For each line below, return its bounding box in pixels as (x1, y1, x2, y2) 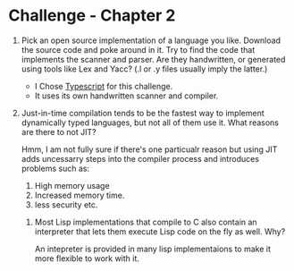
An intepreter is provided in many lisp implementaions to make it (34, 243, 272, 254)
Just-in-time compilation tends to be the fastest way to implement (21, 107, 265, 118)
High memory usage (34, 180, 110, 191)
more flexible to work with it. (34, 252, 140, 264)
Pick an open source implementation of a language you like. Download (21, 35, 281, 46)
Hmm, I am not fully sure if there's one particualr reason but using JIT (21, 144, 278, 155)
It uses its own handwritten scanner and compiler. (34, 90, 219, 101)
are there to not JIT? (21, 126, 97, 137)
